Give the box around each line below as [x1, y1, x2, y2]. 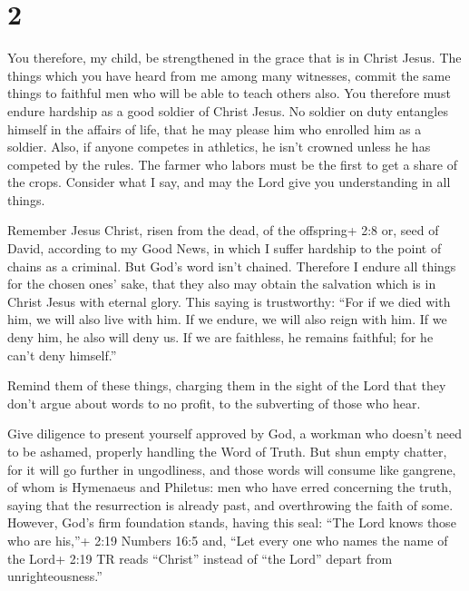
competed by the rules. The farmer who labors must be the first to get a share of [7, 154, 458, 173]
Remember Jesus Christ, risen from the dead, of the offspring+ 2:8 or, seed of [7, 221, 439, 240]
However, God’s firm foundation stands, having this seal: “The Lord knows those [7, 513, 456, 532]
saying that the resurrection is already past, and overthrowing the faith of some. [7, 495, 454, 514]
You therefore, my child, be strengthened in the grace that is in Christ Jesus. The [7, 48, 462, 67]
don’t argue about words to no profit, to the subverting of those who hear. [7, 393, 421, 412]
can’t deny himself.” [7, 345, 117, 364]
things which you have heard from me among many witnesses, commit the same [7, 65, 451, 84]
